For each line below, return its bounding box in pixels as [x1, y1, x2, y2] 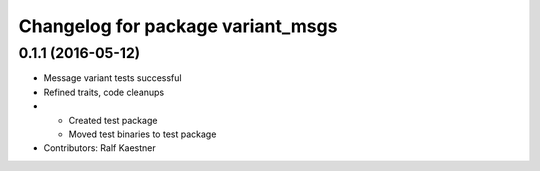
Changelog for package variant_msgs [18, 15, 338, 37]
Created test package [68, 114, 158, 126]
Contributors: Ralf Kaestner [43, 142, 157, 154]
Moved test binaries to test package [68, 128, 217, 140]
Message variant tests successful [43, 72, 182, 84]
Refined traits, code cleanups [43, 86, 165, 98]
